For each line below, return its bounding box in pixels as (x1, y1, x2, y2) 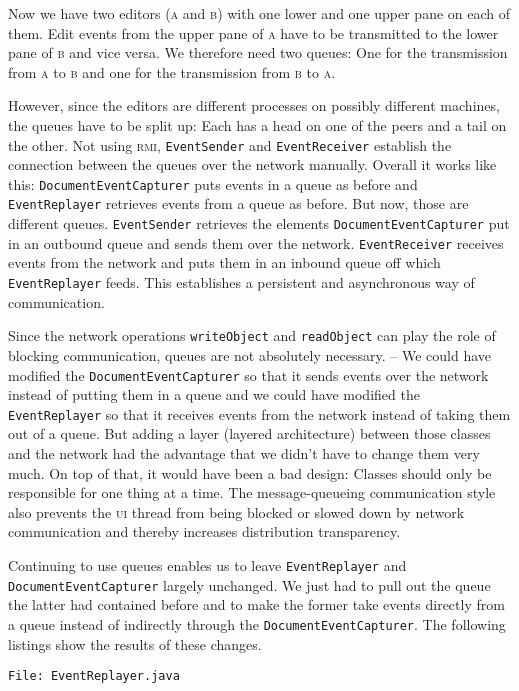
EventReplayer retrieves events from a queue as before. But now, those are (8, 193, 469, 214)
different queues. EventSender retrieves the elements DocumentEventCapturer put (8, 213, 510, 234)
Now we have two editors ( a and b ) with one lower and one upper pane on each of (8, 3, 511, 23)
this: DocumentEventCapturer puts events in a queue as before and (8, 173, 418, 194)
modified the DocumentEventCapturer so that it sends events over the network (8, 364, 489, 385)
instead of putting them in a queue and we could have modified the (8, 384, 420, 405)
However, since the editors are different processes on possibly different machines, (8, 95, 500, 116)
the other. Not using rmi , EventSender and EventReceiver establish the (8, 134, 452, 155)
